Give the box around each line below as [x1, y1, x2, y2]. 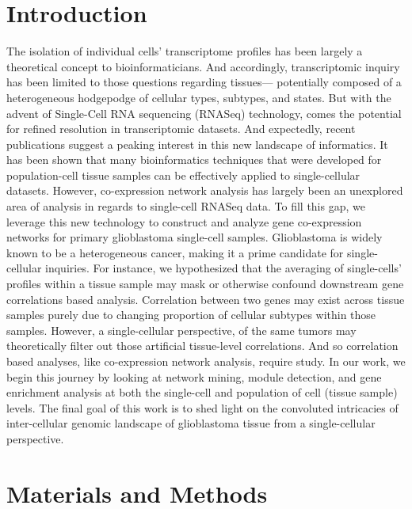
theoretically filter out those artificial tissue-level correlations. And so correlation [6, 337, 399, 354]
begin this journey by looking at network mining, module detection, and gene [6, 368, 382, 385]
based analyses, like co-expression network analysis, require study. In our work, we [6, 353, 406, 369]
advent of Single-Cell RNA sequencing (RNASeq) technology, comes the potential [6, 104, 402, 121]
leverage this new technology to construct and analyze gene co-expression [6, 213, 362, 230]
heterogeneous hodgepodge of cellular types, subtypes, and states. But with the [6, 89, 391, 105]
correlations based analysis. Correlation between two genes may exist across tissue [6, 291, 405, 307]
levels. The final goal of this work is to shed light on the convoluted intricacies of [6, 399, 399, 416]
